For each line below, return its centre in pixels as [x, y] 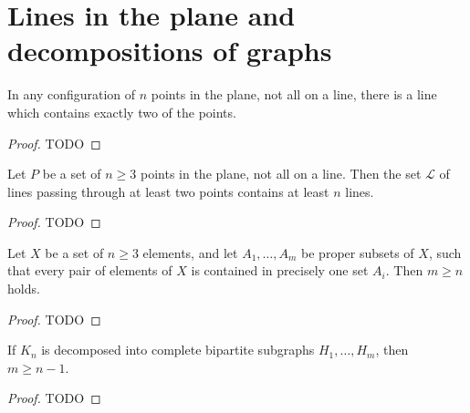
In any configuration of [72, 94]
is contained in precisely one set [280, 270]
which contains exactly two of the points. [122, 112]
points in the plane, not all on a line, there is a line [294, 94]
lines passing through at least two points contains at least [168, 191]
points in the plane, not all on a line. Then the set [281, 174]
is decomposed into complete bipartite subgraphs [178, 350]
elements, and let [190, 252]
